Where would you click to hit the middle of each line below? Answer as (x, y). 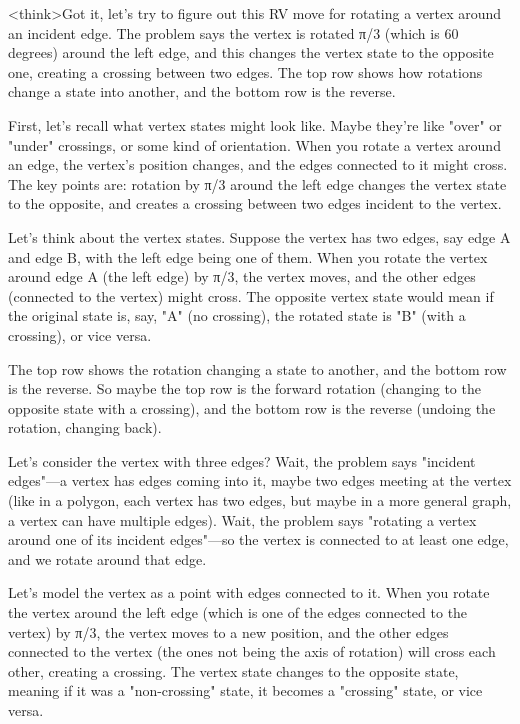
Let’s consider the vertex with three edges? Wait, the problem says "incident (242, 460)
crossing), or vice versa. (80, 334)
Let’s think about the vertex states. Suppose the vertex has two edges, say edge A (259, 236)
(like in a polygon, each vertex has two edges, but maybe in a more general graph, (260, 500)
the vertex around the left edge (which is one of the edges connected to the (238, 612)
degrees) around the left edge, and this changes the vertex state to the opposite (251, 52)
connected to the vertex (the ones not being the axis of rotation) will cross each (252, 651)
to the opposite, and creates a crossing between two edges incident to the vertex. (255, 203)
